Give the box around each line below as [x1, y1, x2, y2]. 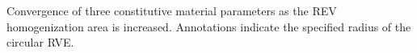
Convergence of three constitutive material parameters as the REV [6, 2, 337, 18]
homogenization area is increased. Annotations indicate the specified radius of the [6, 18, 411, 35]
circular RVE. [6, 34, 74, 51]
